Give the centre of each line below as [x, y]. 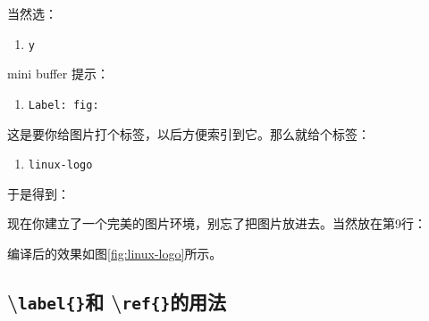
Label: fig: [63, 105]
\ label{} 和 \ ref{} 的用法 [117, 301]
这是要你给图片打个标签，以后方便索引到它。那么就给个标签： [189, 133]
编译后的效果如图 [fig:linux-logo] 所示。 [115, 253]
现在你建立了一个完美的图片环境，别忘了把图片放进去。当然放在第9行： [217, 223]
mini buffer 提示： [58, 74]
